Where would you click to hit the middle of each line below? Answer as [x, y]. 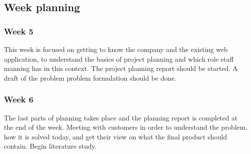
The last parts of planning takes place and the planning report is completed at [121, 117]
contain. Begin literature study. [50, 146]
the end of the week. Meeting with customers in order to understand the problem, [126, 127]
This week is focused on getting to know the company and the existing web [116, 49]
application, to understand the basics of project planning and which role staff [119, 59]
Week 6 [19, 99]
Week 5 [19, 31]
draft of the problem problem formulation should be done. [90, 77]
